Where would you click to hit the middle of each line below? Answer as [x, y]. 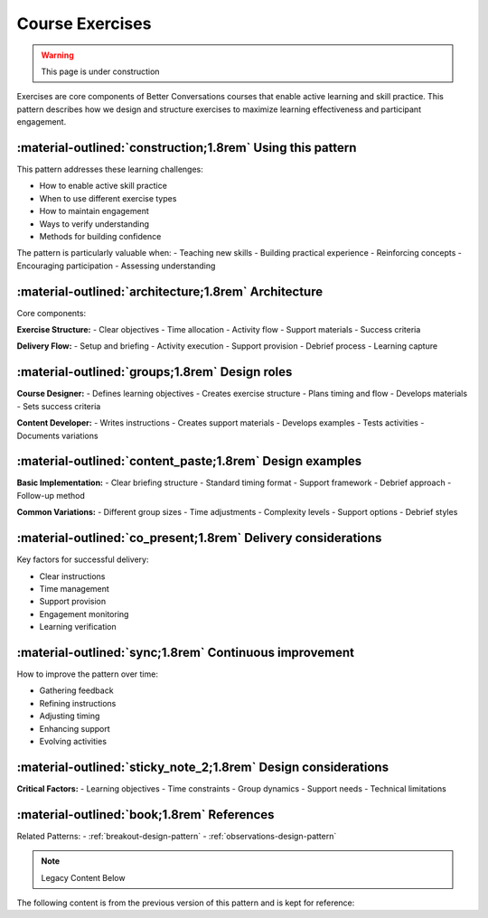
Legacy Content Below [83, 877]
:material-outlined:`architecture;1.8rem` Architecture [170, 291]
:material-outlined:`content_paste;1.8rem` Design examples [189, 461]
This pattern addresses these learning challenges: [110, 169]
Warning [57, 55]
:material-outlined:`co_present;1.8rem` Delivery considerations [199, 538]
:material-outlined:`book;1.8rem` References [145, 815]
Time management [75, 588]
